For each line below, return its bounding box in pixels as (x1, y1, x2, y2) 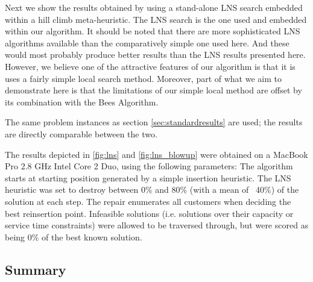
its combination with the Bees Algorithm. (5, 95, 159, 108)
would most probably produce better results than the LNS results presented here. (5, 48, 306, 61)
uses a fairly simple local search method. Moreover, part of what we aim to (5, 72, 282, 84)
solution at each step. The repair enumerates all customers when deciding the (5, 195, 291, 207)
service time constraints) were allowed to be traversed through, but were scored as (5, 219, 309, 231)
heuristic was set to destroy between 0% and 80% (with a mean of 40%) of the (5, 183, 299, 196)
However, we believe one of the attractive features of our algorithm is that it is (5, 60, 296, 72)
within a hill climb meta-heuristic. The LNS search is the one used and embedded (5, 13, 307, 25)
